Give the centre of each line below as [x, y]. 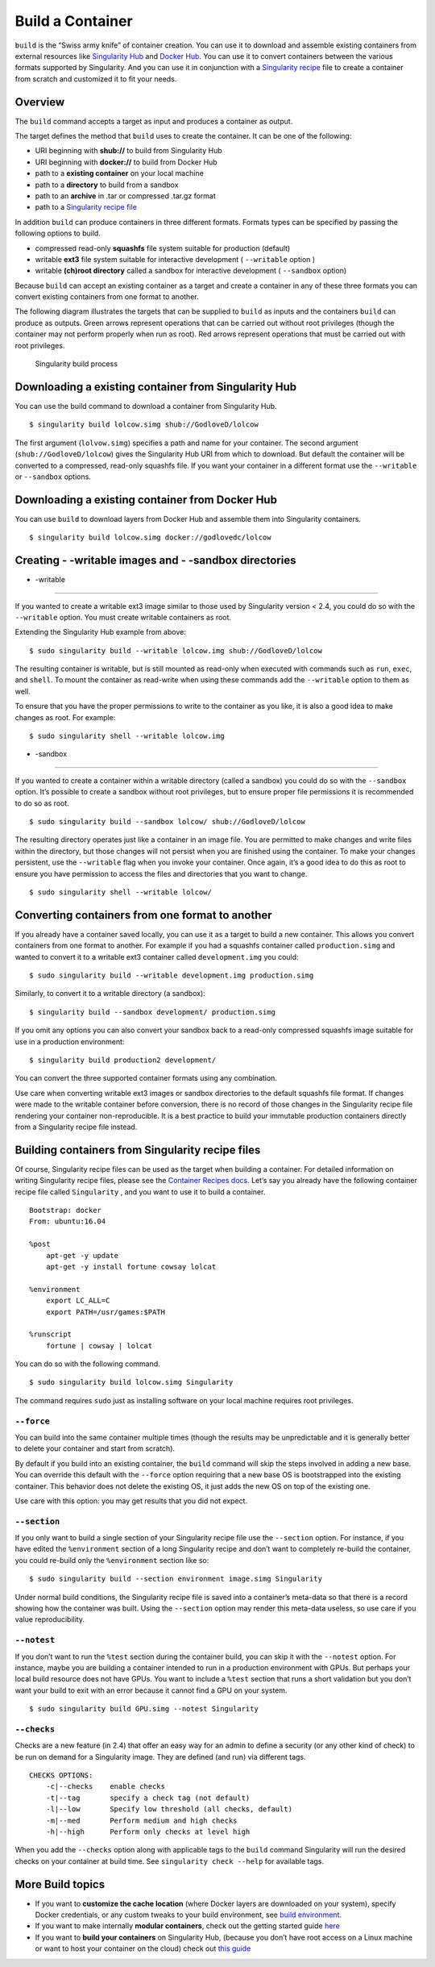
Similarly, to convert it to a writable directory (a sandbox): [110, 994]
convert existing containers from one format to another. [107, 297]
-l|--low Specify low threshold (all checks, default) [169, 1809]
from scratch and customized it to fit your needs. [96, 79]
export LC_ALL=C [78, 1301]
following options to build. [58, 233]
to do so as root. [42, 803]
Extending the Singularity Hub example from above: [101, 632]
